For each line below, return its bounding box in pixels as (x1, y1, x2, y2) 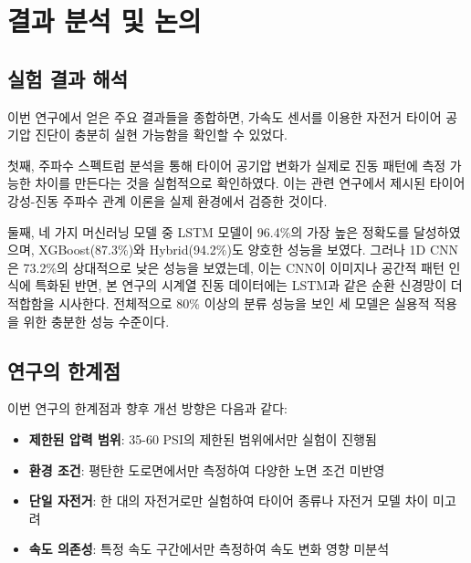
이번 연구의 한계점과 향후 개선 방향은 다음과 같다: (7, 399, 288, 418)
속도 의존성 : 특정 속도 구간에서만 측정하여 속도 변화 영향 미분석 (28, 539, 390, 558)
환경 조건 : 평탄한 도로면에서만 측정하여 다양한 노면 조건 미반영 (28, 460, 385, 479)
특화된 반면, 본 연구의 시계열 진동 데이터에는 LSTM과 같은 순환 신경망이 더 (35, 276, 463, 295)
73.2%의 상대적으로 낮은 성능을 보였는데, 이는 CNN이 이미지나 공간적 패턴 (23, 257, 445, 276)
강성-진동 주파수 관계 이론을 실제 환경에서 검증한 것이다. (7, 191, 328, 210)
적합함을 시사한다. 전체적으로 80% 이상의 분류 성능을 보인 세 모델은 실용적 (7, 293, 430, 312)
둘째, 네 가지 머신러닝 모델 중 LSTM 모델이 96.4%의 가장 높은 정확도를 (7, 222, 410, 241)
